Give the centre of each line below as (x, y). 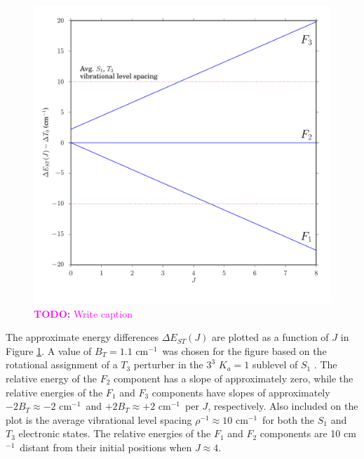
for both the (289, 419)
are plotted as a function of (270, 337)
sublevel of (275, 364)
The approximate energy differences (82, 337)
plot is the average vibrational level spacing (99, 419)
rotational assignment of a (62, 364)
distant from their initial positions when (106, 447)
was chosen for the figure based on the (244, 350)
